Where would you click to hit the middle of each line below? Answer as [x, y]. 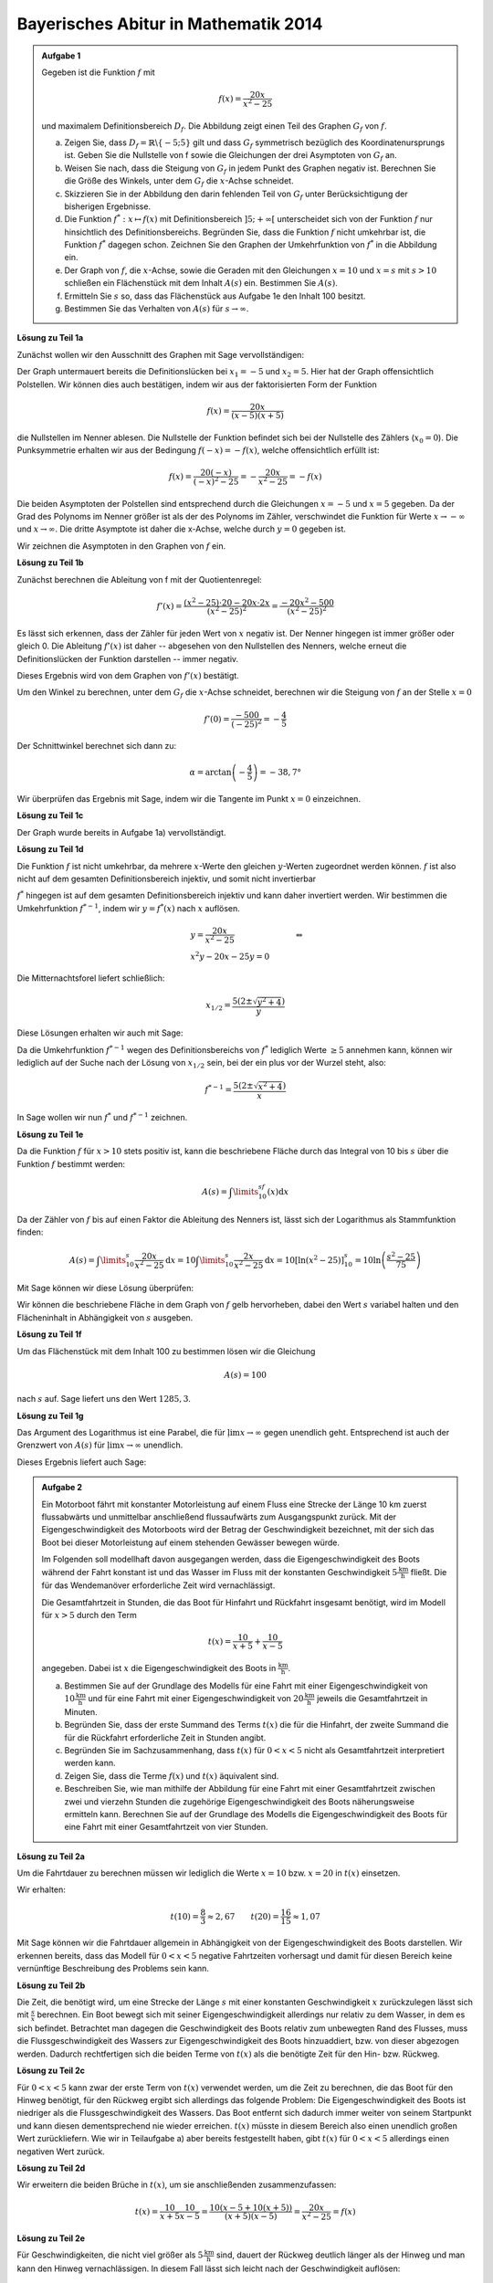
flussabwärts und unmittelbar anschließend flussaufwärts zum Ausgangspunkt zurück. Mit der [219, 1517]
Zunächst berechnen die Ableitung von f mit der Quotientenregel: [139, 579]
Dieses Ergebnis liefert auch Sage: [82, 1462]
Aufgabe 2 [62, 1488]
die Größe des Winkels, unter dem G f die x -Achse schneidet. [179, 182]
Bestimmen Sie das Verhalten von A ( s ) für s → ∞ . [157, 309]
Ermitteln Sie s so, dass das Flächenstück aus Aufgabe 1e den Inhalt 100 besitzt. [215, 296]
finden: [30, 1232]
